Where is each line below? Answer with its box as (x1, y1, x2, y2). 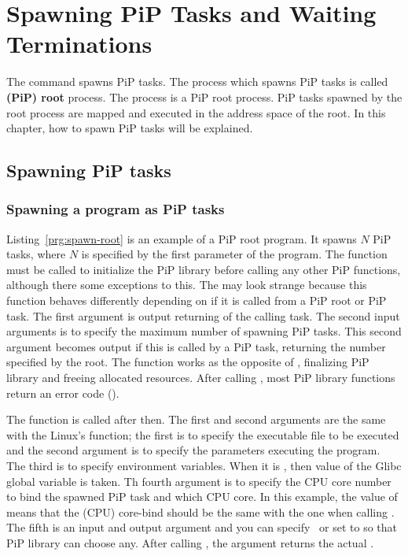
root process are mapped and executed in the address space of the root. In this (6, 104, 386, 120)
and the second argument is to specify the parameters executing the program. (6, 442, 380, 458)
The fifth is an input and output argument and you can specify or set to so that (6, 519, 398, 536)
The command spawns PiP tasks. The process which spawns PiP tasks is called (6, 73, 388, 90)
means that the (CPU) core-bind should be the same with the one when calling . (6, 503, 395, 520)
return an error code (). (6, 384, 119, 401)
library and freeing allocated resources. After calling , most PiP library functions (6, 369, 395, 386)
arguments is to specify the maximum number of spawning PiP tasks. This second (6, 323, 402, 339)
